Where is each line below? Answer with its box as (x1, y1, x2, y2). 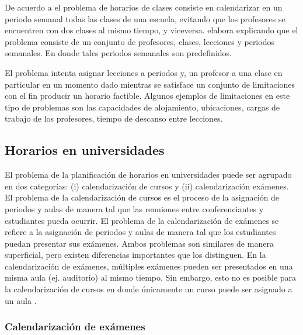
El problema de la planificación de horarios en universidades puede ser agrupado (5, 168, 292, 181)
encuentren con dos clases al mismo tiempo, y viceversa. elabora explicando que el (5, 24, 298, 36)
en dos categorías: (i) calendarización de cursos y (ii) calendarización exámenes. (5, 179, 289, 192)
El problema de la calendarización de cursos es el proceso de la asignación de (5, 191, 280, 203)
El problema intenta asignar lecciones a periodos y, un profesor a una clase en (5, 66, 283, 78)
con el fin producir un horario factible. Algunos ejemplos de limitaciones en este (5, 89, 290, 102)
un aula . (5, 294, 37, 306)
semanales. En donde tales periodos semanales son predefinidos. (5, 47, 232, 59)
